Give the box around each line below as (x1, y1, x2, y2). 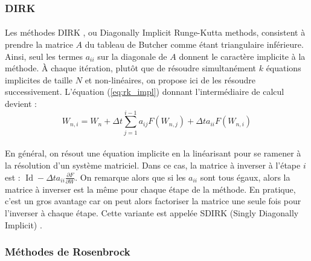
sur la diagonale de (97, 50, 167, 62)
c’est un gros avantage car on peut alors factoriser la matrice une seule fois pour (5, 195, 301, 207)
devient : (5, 97, 37, 109)
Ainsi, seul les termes (5, 50, 83, 62)
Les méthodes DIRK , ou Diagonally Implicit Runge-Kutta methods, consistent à (5, 26, 306, 39)
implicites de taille (5, 73, 73, 86)
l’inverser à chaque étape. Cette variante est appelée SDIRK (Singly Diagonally (5, 207, 299, 219)
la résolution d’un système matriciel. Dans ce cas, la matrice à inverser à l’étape (5, 158, 301, 171)
